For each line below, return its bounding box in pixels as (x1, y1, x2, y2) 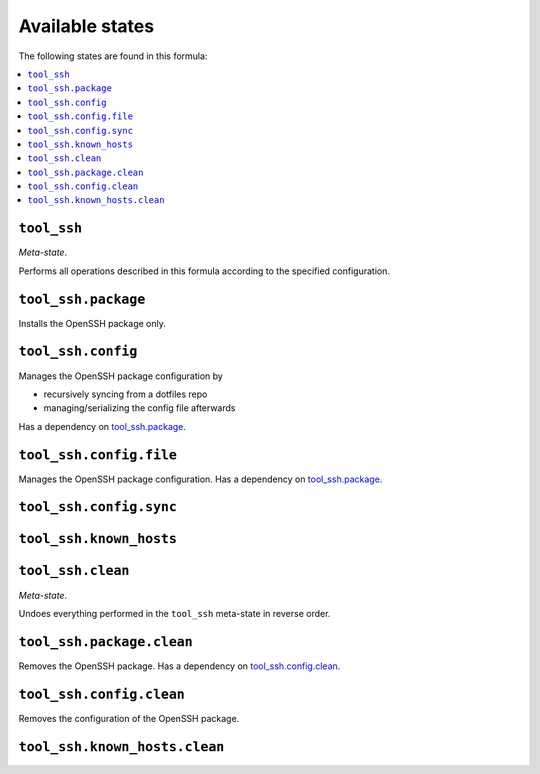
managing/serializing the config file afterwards (43, 402, 236, 414)
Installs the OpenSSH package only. (18, 317, 167, 329)
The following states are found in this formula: (18, 50, 208, 62)
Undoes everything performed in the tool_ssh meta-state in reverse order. (18, 607, 331, 619)
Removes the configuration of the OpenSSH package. (18, 712, 240, 724)
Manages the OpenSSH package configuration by (18, 370, 224, 382)
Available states (18, 15, 155, 37)
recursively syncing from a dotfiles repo (43, 388, 208, 400)
